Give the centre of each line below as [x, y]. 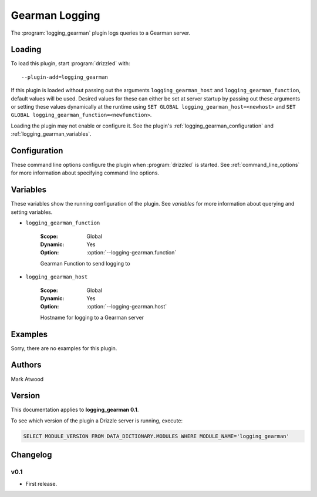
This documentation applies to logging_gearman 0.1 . [75, 410]
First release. [41, 483]
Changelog [31, 455]
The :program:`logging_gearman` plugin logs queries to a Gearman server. [101, 33]
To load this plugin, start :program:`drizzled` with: [70, 63]
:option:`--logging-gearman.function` [131, 253]
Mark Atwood [27, 379]
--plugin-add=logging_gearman [65, 77]
